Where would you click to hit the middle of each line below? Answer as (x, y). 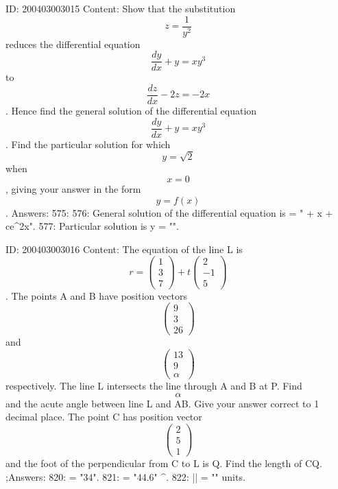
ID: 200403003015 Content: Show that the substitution (121, 8)
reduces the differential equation (73, 44)
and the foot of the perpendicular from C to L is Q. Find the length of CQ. (164, 463)
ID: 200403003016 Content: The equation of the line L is (124, 249)
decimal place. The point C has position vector (104, 417)
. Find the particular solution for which (88, 144)
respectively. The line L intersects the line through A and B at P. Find (154, 385)
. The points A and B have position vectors (96, 295)
